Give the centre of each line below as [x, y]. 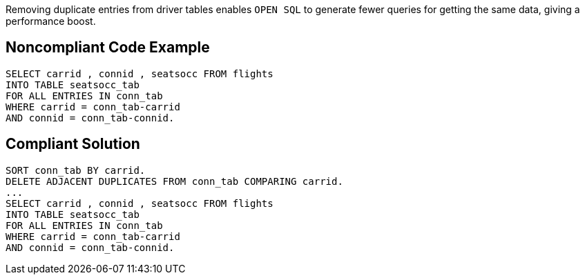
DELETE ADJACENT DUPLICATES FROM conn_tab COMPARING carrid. [174, 181]
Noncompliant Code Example [108, 48]
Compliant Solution [73, 144]
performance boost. [51, 21]
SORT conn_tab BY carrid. [76, 170]
